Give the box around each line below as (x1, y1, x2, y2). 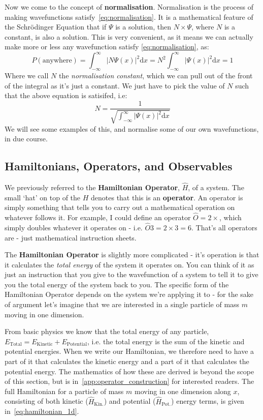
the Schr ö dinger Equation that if (5, 21, 107, 32)
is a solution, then (115, 21, 171, 32)
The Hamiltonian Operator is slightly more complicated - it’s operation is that (5, 249, 259, 260)
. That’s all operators (191, 222, 257, 232)
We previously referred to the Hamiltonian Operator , (5, 182, 180, 193)
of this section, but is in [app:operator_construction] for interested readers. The (5, 376, 254, 386)
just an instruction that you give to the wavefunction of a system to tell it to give (5, 269, 258, 280)
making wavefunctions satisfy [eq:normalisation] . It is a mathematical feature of (5, 11, 253, 22)
